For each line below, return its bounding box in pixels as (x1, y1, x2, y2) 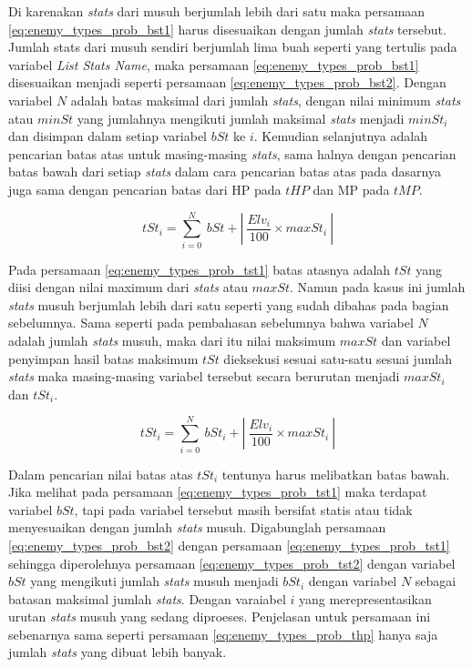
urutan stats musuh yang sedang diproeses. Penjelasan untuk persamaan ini (8, 607, 431, 626)
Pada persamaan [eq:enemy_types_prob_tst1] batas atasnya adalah (8, 259, 391, 278)
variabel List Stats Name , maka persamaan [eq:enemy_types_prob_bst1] (8, 55, 419, 74)
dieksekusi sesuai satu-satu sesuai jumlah (223, 349, 453, 368)
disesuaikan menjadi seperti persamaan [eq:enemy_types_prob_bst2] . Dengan (8, 73, 446, 92)
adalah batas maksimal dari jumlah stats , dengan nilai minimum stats (70, 90, 461, 109)
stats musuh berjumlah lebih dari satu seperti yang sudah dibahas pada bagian (8, 295, 449, 314)
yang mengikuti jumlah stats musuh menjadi (30, 571, 279, 591)
